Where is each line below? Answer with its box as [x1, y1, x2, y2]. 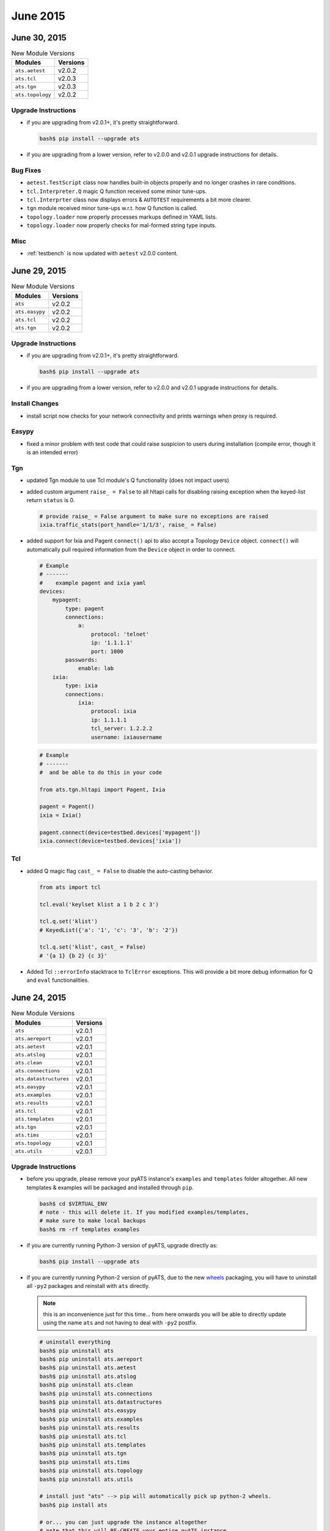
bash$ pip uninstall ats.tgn [39, 1450, 127, 1457]
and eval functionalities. [26, 977, 89, 984]
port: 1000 [90, 648, 123, 655]
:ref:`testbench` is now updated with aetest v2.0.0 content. [26, 250, 178, 257]
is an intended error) [26, 449, 79, 456]
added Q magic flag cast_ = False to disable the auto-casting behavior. [26, 867, 214, 875]
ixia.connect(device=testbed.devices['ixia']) [39, 838, 182, 844]
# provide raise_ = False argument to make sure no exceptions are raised [39, 513, 269, 520]
